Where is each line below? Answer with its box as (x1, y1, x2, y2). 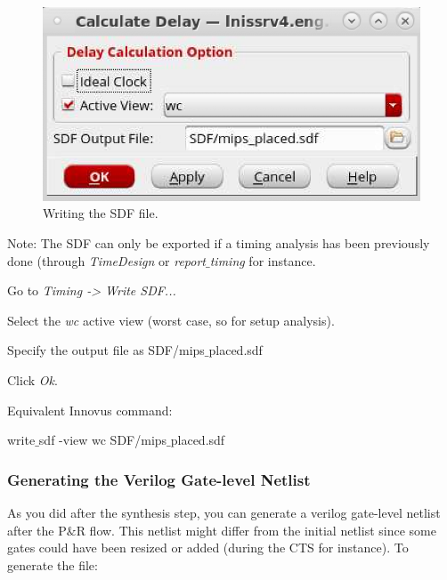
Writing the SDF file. (43, 204, 158, 222)
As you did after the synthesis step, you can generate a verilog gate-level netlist (7, 503, 441, 521)
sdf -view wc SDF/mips (38, 431, 167, 449)
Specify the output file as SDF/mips (7, 341, 205, 359)
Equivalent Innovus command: (7, 400, 173, 419)
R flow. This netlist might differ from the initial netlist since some (76, 520, 436, 539)
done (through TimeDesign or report (7, 251, 207, 270)
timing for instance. (209, 251, 316, 270)
